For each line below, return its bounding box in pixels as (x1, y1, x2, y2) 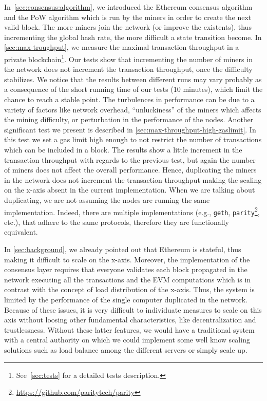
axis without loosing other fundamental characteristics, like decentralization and (4, 314, 256, 325)
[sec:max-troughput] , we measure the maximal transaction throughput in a (4, 42, 239, 52)
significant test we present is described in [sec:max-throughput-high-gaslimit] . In (4, 124, 256, 135)
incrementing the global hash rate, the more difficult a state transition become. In (4, 31, 262, 42)
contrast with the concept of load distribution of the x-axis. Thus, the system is (4, 284, 255, 295)
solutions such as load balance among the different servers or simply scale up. (4, 344, 247, 355)
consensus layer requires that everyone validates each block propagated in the (4, 264, 247, 275)
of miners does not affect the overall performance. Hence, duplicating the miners (4, 164, 257, 175)
